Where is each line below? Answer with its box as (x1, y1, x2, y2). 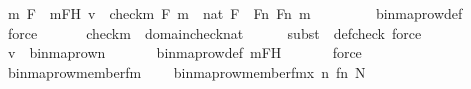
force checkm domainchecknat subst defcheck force (7, 22, 422, 43)
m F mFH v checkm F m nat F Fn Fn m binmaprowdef (7, 3, 463, 23)
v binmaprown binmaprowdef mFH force (7, 42, 362, 63)
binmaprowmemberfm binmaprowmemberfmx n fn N (7, 61, 366, 82)
